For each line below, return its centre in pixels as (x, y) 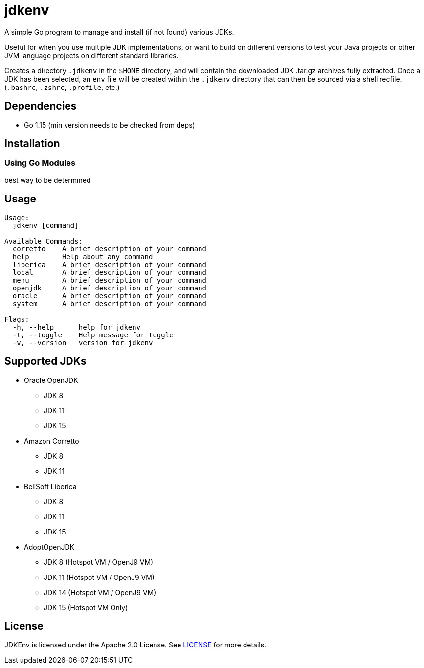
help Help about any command (83, 256)
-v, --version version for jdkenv (83, 343)
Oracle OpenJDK (51, 380)
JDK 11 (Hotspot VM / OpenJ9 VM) (99, 577)
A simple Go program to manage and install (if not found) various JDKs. (119, 32)
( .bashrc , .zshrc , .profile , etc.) (62, 87)
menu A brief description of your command (110, 280)
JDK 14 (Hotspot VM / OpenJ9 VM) (100, 592)
